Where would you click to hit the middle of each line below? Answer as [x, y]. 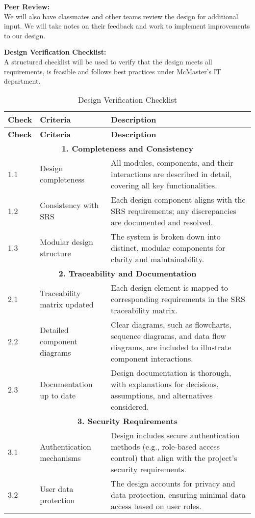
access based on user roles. [156, 506]
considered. [130, 406]
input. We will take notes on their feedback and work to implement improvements [127, 26]
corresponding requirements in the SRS [178, 299]
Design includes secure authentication [175, 435]
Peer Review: [27, 6]
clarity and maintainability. [157, 259]
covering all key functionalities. [164, 185]
